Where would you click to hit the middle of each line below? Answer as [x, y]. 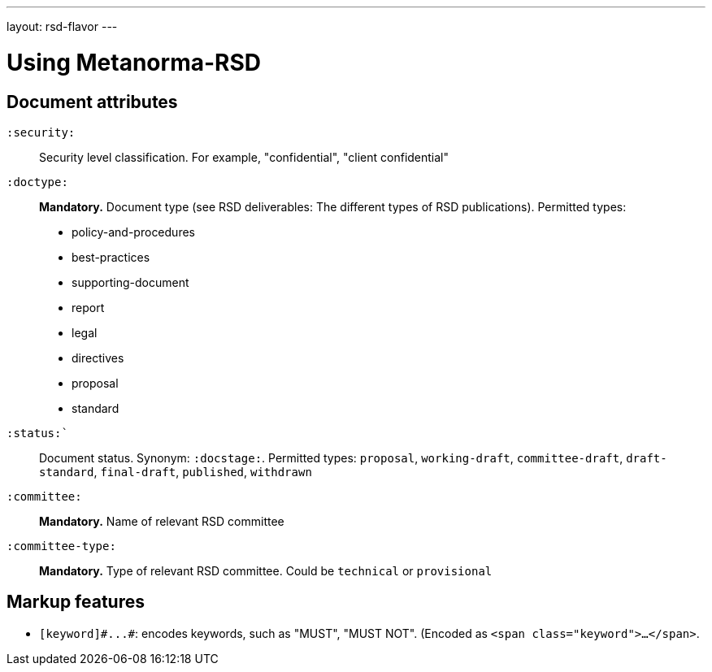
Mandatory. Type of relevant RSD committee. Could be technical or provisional [266, 570]
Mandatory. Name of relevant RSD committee [162, 521]
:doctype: [37, 182]
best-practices [111, 257]
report [88, 307]
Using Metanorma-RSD [134, 62]
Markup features [76, 602]
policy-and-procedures [133, 232]
